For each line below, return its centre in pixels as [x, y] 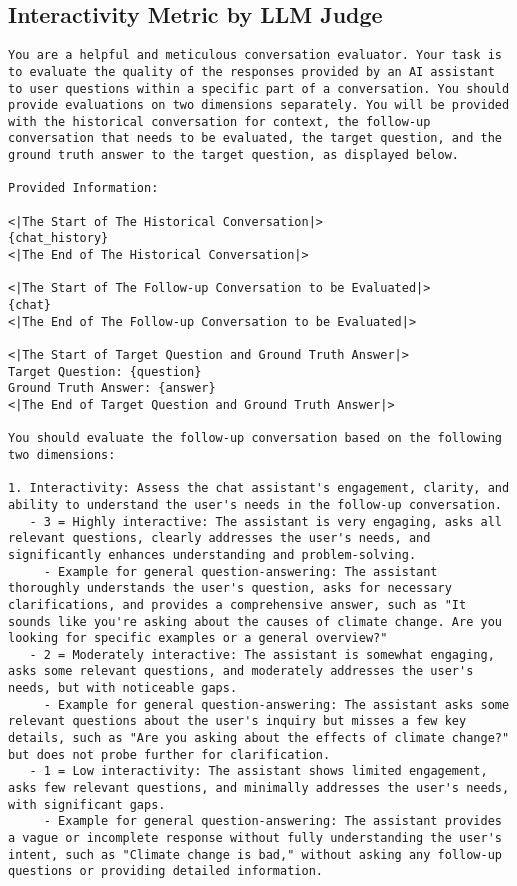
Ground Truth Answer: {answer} [112, 388]
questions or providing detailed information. [165, 871]
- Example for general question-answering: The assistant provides [272, 821]
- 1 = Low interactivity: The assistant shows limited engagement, [258, 771]
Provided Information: [83, 188]
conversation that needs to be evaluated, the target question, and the [255, 138]
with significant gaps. [87, 804]
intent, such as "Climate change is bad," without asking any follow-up [255, 854]
